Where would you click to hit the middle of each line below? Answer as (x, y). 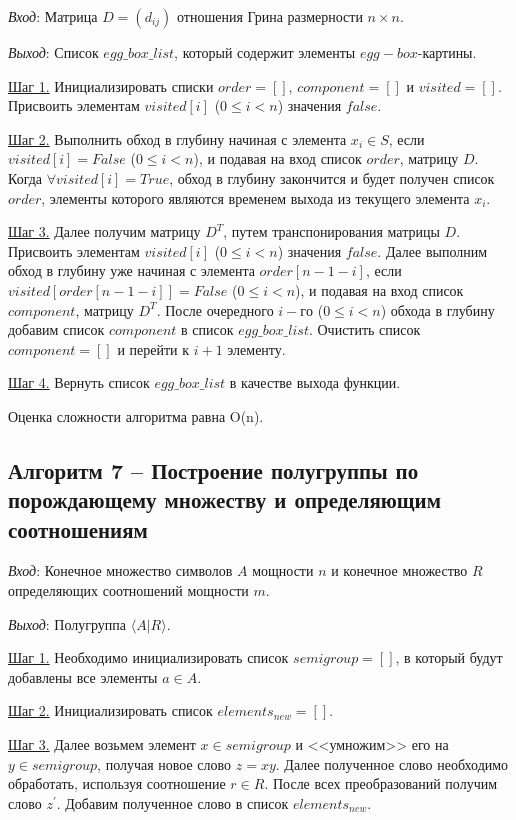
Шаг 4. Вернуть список (79, 382)
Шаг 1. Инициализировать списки (111, 85)
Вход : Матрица (53, 16)
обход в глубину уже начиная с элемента (131, 270)
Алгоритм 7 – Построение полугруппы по (213, 469)
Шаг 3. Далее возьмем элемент (102, 744)
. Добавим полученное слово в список (172, 802)
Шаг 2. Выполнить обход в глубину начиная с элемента (177, 138)
